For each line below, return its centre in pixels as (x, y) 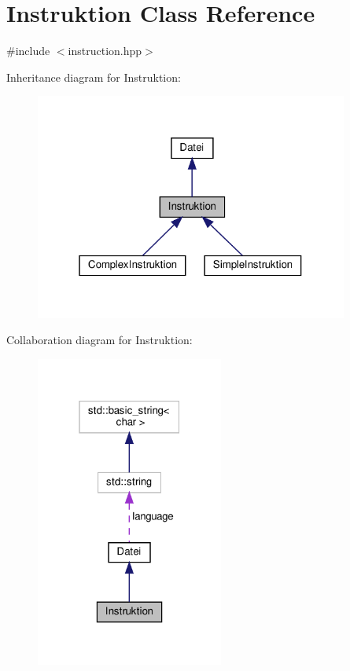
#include (28, 51)
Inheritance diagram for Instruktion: (94, 77)
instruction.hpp (105, 51)
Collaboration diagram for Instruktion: (99, 340)
